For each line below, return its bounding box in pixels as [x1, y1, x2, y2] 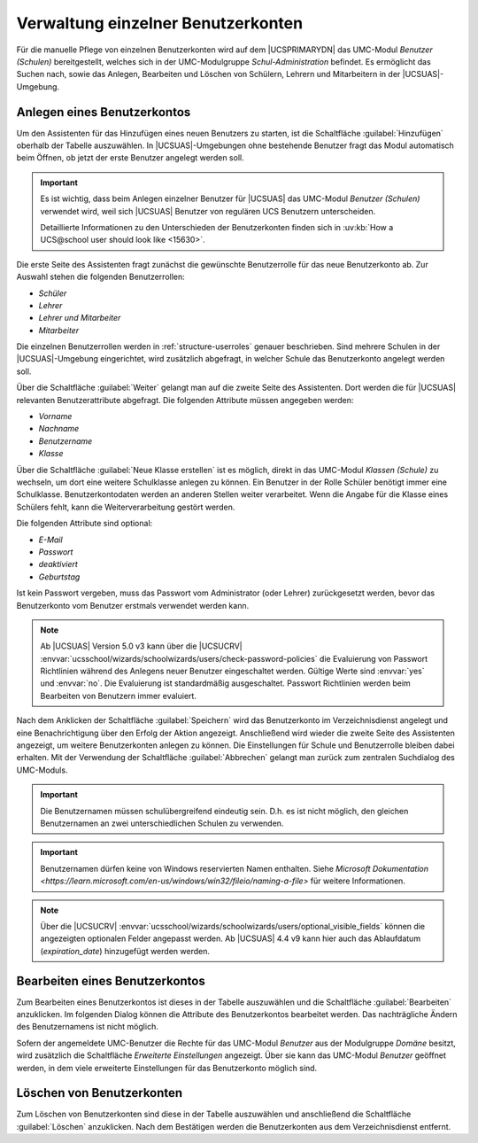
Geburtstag [38, 571, 81, 582]
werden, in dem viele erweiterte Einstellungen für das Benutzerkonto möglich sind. [16, 1062, 318, 1073]
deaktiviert [38, 559, 79, 570]
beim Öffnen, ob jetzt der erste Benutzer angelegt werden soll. [16, 152, 244, 163]
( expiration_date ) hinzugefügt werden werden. [40, 945, 210, 956]
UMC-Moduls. [16, 765, 68, 775]
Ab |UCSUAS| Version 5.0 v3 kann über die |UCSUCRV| [40, 641, 243, 651]
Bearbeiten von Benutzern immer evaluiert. [40, 690, 197, 701]
